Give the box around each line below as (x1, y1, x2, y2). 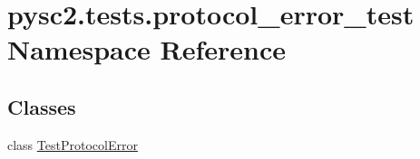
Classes (7, 92, 76, 120)
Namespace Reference (7, 31, 286, 68)
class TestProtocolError (7, 135, 138, 154)
